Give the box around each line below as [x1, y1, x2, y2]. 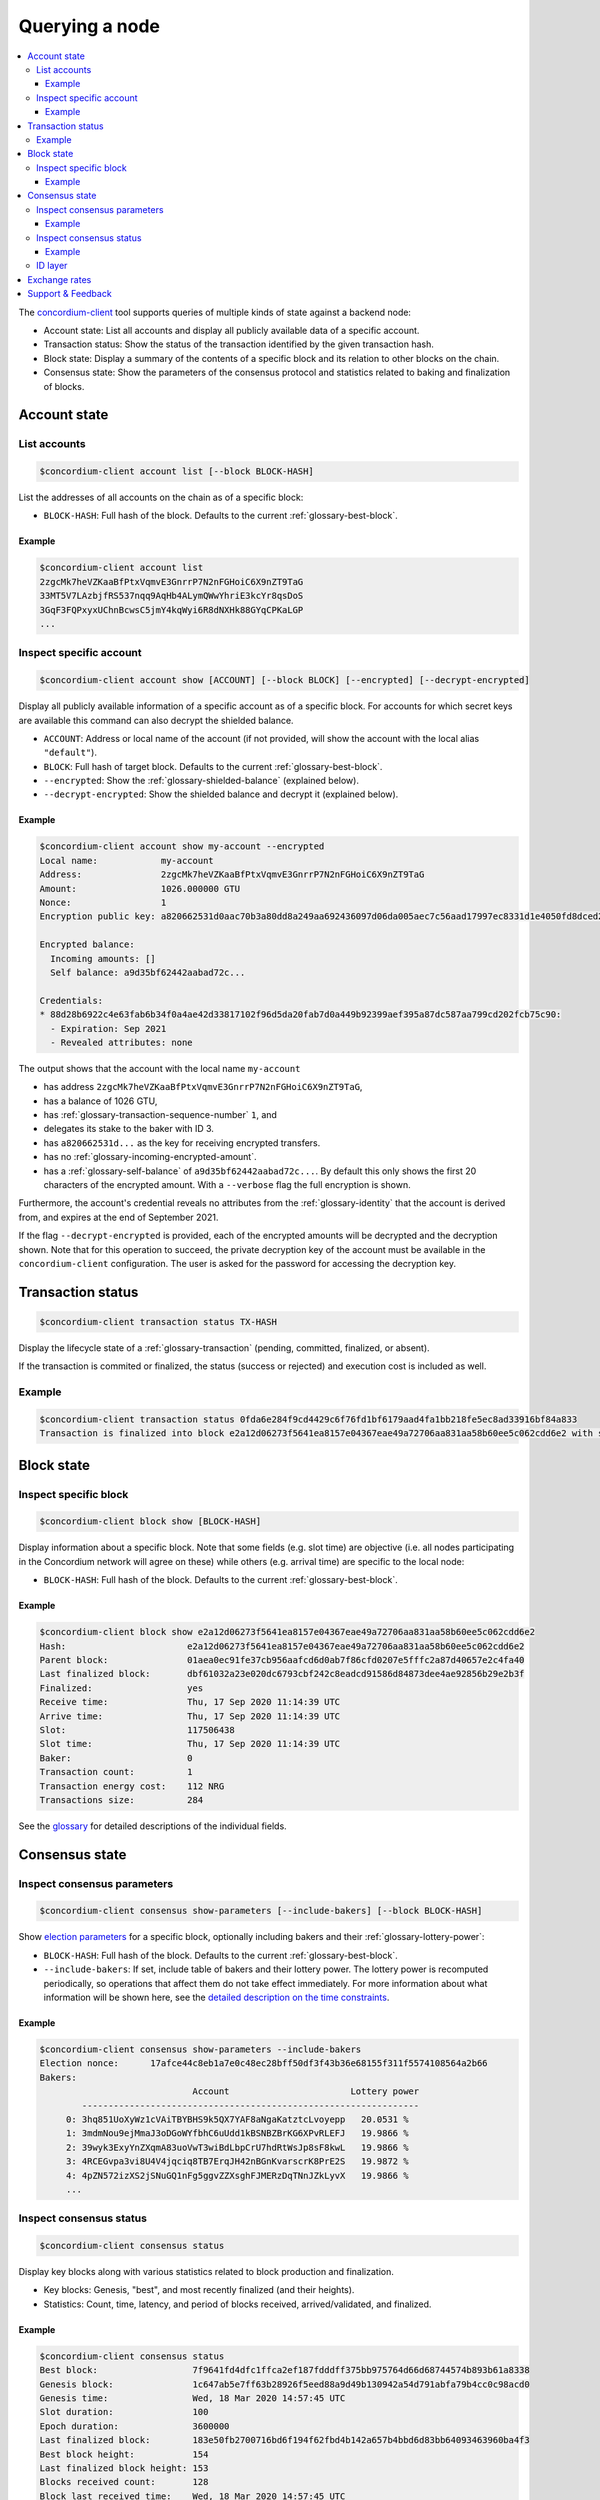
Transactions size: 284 [39, 1794, 204, 1805]
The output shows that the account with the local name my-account [18, 1062, 301, 1074]
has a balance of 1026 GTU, [43, 1095, 158, 1107]
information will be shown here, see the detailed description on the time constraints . [43, 1991, 390, 2003]
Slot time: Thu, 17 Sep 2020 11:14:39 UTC [39, 1738, 341, 1750]
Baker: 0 [39, 1752, 194, 1764]
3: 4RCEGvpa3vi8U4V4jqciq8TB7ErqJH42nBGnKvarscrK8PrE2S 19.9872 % [65, 2156, 409, 2167]
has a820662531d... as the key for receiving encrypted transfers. [43, 1136, 321, 1149]
